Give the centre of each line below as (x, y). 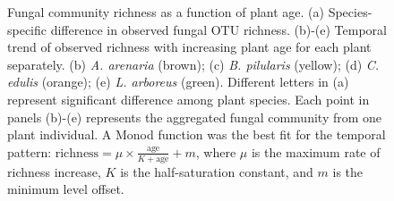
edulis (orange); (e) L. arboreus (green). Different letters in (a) (178, 82)
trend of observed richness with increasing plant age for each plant (189, 47)
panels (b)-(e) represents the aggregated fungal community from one (195, 117)
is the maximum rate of (316, 151)
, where (216, 151)
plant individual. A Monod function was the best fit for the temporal (197, 134)
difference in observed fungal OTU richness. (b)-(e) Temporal (218, 29)
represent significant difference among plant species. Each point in (188, 99)
